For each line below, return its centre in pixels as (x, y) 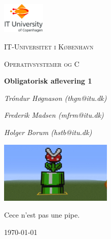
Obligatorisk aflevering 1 (48, 81)
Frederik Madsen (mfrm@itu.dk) (54, 115)
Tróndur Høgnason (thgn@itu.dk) (55, 98)
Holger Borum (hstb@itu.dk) (48, 132)
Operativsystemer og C (42, 63)
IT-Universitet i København (49, 47)
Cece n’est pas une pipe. (42, 215)
